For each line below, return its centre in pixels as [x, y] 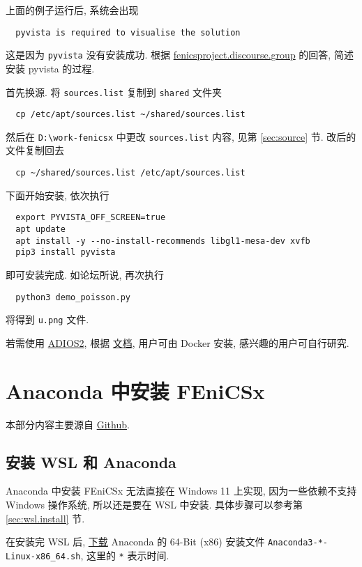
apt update [40, 229]
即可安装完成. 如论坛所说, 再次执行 [85, 274]
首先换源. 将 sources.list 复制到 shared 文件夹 [114, 92]
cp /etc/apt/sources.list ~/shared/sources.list [130, 115]
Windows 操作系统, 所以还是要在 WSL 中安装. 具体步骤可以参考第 [154, 504]
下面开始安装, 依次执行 [58, 195]
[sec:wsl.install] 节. [45, 518]
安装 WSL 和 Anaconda [91, 461]
